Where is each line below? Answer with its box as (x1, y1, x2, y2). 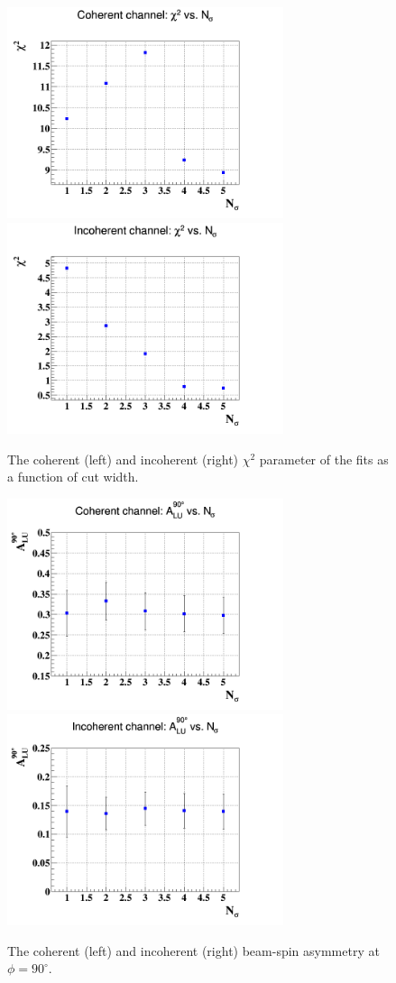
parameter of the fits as (259, 449, 389, 468)
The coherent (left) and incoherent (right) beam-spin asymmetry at (7, 941, 380, 960)
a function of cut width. (7, 467, 139, 486)
